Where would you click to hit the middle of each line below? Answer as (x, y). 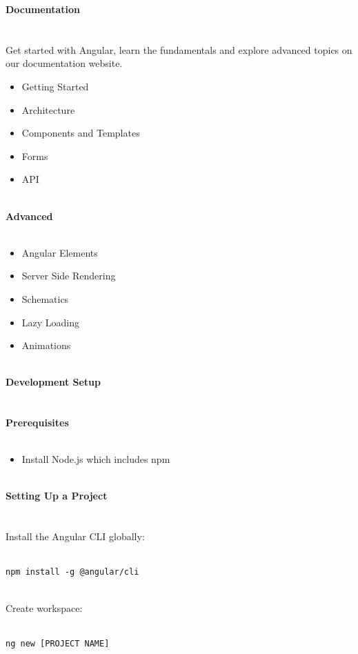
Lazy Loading (51, 322)
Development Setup (53, 382)
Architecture (48, 109)
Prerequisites (37, 423)
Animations (46, 345)
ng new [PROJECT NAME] (58, 643)
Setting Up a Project (57, 496)
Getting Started (55, 86)
